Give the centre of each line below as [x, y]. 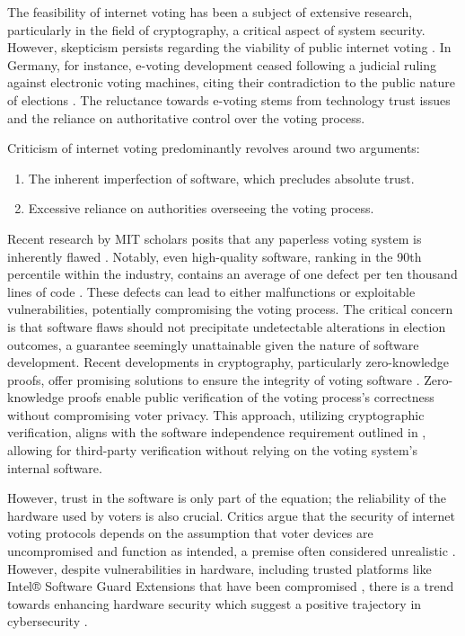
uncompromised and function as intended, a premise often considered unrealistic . [232, 551]
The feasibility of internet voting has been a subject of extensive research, [210, 12]
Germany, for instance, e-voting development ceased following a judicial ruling [222, 64]
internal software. [55, 467]
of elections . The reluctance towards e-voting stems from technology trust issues [229, 99]
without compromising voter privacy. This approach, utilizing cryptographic [216, 414]
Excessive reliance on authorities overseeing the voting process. [201, 208]
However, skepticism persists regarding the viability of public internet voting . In [229, 47]
